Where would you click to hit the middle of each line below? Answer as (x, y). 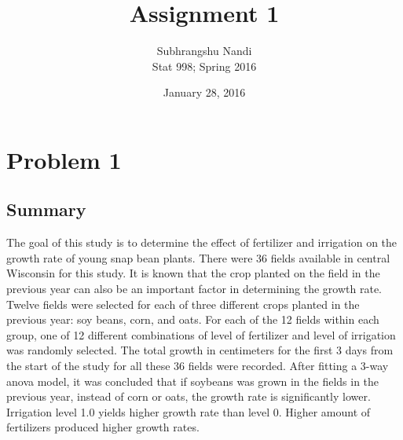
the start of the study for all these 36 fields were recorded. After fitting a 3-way (198, 366)
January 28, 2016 (204, 92)
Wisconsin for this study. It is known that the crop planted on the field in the (193, 273)
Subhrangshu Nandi (204, 51)
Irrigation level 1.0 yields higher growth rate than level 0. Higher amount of (189, 411)
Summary (46, 209)
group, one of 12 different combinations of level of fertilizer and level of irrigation (201, 334)
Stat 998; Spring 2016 (204, 66)
